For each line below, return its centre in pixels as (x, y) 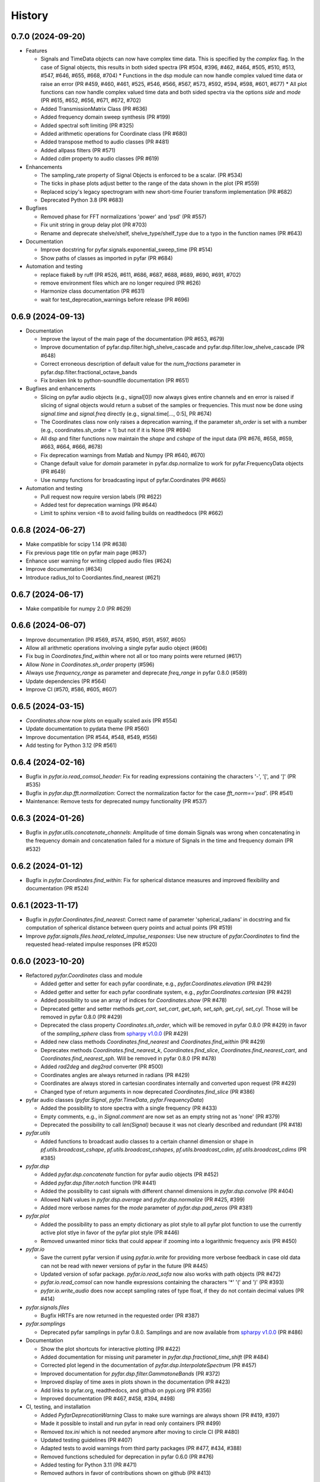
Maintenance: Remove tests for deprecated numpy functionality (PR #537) (116, 801)
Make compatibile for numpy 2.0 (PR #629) (79, 608)
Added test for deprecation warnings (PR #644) (99, 504)
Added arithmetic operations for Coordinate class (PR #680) (114, 133)
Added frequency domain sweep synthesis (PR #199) (105, 117)
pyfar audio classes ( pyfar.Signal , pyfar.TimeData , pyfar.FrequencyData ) (115, 1100)
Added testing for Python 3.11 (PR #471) (89, 1465)
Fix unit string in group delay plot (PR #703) (94, 225)
